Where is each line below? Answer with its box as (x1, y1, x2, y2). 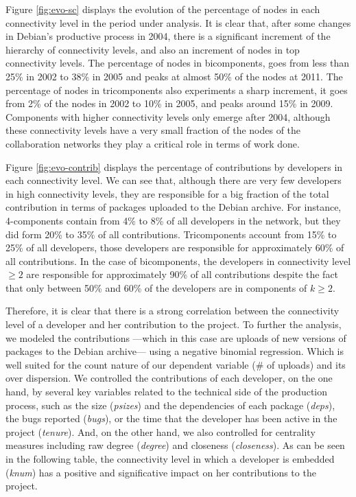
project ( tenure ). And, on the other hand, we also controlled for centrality (5, 424, 316, 439)
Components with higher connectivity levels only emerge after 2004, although (5, 109, 331, 124)
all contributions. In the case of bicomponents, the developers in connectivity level (5, 253, 351, 268)
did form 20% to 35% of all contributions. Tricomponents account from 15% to (5, 227, 337, 241)
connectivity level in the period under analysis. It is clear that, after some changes (5, 15, 351, 30)
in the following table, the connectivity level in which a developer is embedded (5, 452, 335, 465)
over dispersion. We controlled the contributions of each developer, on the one (5, 371, 333, 385)
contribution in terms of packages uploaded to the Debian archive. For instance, (5, 200, 342, 214)
